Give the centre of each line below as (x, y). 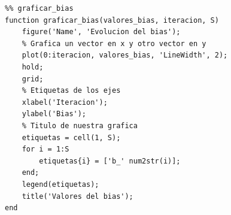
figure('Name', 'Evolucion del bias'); (101, 32)
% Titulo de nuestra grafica (80, 125)
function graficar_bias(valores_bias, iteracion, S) (112, 20)
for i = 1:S (45, 149)
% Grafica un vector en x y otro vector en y (114, 43)
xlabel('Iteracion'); (65, 102)
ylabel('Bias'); (54, 114)
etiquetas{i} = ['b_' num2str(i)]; (110, 161)
